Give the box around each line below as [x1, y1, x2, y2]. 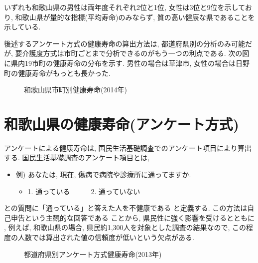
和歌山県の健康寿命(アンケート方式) [4, 113, 239, 134]
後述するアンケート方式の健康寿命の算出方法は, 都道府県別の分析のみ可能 [4, 38, 245, 48]
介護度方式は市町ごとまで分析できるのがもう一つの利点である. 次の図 [22, 48, 250, 58]
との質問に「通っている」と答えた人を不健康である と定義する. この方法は [4, 203, 248, 213]
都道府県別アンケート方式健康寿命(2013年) [24, 249, 162, 259]
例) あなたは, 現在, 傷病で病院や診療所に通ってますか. [15, 169, 191, 180]
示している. [4, 21, 41, 32]
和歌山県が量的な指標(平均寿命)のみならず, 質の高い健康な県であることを [15, 11, 255, 22]
